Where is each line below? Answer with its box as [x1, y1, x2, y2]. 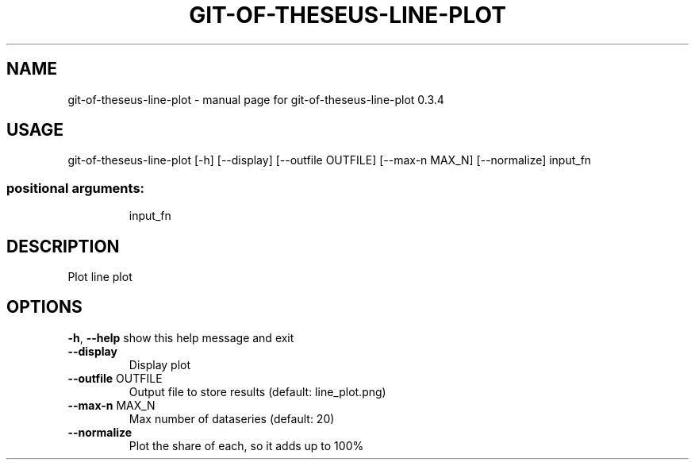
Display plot [129, 357, 191, 372]
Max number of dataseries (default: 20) [129, 411, 335, 426]
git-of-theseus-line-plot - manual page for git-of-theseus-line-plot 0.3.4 [67, 92, 444, 106]
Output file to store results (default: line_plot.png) [129, 384, 386, 399]
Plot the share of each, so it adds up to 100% [129, 438, 364, 453]
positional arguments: [6, 179, 145, 196]
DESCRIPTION [6, 236, 120, 256]
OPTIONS [6, 297, 83, 318]
